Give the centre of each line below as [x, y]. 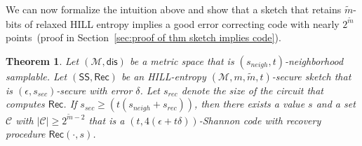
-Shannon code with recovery [260, 120]
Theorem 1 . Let [42, 60]
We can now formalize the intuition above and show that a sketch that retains [174, 9]
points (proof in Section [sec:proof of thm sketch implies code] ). [143, 37]
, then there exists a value [250, 104]
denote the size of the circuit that [252, 90]
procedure [26, 134]
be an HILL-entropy [163, 76]
